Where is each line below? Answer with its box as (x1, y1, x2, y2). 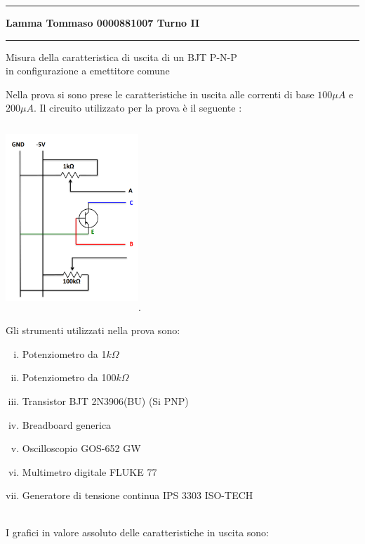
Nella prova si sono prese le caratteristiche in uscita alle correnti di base (6, 86, 314, 101)
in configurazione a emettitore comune (6, 63, 170, 78)
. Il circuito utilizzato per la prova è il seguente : (33, 100, 242, 115)
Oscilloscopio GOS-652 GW (22, 441, 141, 456)
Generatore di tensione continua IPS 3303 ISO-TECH (22, 488, 253, 503)
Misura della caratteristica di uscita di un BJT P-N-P (6, 49, 237, 64)
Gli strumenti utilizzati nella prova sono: (6, 323, 180, 338)
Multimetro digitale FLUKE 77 (22, 464, 157, 479)
